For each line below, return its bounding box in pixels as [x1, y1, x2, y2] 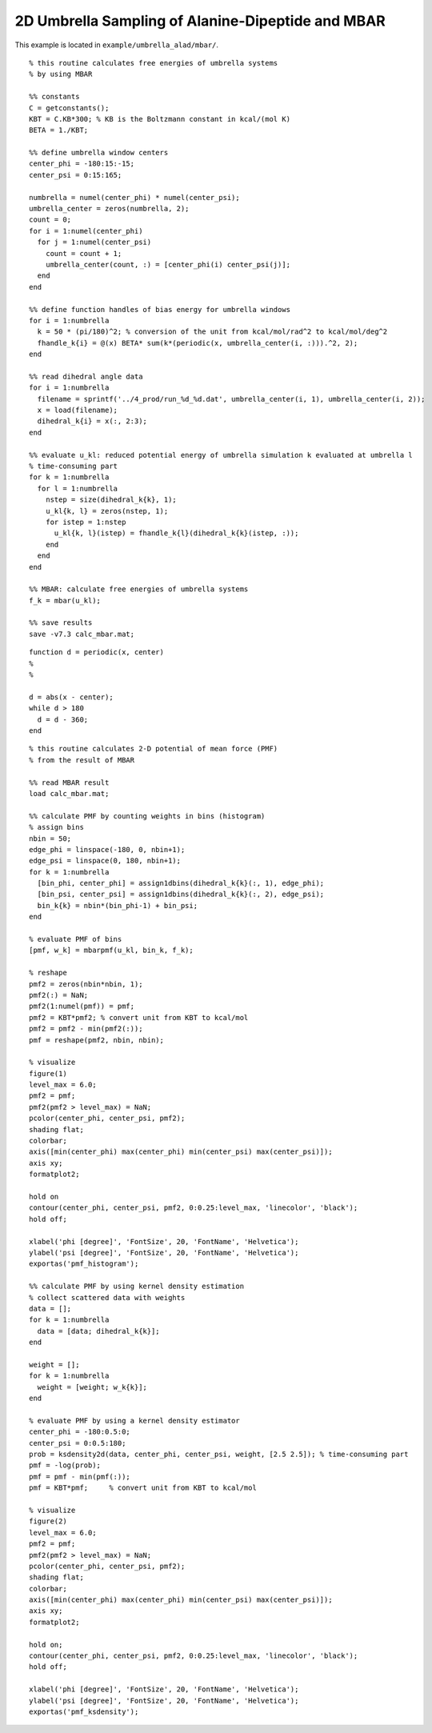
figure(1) [29, 1069, 67, 1078]
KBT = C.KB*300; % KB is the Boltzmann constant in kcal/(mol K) [29, 114, 291, 123]
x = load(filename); [37, 406, 118, 415]
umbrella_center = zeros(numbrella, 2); [29, 204, 190, 214]
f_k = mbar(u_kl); [29, 596, 102, 605]
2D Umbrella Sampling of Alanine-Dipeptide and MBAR [14, 12, 386, 30]
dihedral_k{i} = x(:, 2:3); [37, 417, 148, 426]
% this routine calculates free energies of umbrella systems [29, 58, 278, 67]
